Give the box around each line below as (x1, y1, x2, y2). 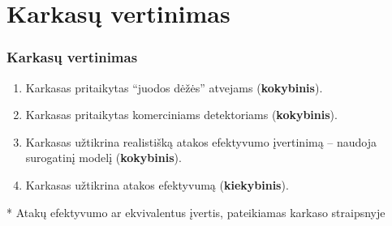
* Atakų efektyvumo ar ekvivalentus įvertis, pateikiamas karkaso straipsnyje (6, 203, 386, 220)
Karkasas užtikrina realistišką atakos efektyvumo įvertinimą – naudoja (25, 133, 377, 150)
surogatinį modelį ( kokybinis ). (25, 149, 182, 166)
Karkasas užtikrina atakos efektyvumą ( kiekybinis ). (25, 176, 289, 193)
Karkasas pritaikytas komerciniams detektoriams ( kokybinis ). (25, 106, 338, 123)
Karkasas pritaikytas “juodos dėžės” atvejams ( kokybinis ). (25, 79, 323, 96)
